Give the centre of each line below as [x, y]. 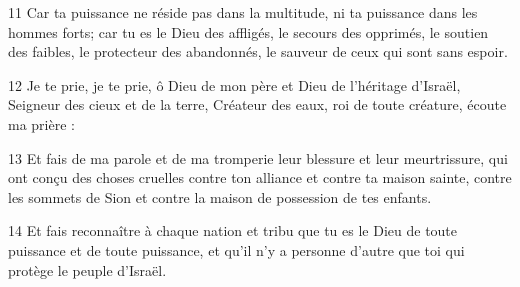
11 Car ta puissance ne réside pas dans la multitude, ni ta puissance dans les [243, 12]
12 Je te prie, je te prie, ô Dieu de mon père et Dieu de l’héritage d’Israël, [234, 84]
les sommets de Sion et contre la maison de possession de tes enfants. [220, 196]
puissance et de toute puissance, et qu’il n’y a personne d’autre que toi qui [236, 249]
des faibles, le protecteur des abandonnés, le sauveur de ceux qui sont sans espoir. [258, 51]
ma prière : [41, 123]
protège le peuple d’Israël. [87, 269]
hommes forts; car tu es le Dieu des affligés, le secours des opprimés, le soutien [248, 31]
